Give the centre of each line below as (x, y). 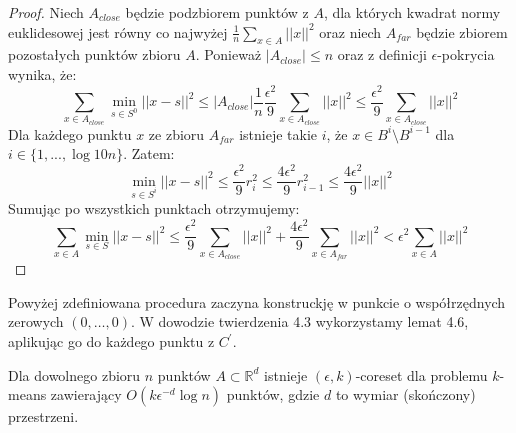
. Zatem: (149, 153)
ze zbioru (176, 133)
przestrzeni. (43, 416)
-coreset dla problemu (421, 374)
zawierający (86, 394)
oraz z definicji (382, 54)
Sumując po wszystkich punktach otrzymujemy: (154, 208)
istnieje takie (278, 133)
